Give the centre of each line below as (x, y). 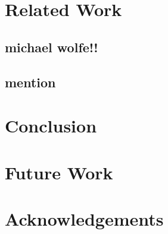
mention (30, 82)
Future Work (59, 172)
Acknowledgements (84, 218)
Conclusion (51, 126)
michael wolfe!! (52, 47)
